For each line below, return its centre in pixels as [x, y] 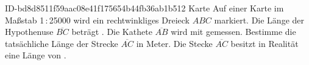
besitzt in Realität [265, 43]
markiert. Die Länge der [259, 20]
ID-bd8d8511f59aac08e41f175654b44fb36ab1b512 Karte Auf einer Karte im [144, 8]
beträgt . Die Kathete [112, 32]
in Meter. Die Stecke [174, 43]
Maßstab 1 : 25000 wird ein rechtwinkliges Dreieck [98, 20]
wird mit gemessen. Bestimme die [233, 32]
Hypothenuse [29, 32]
